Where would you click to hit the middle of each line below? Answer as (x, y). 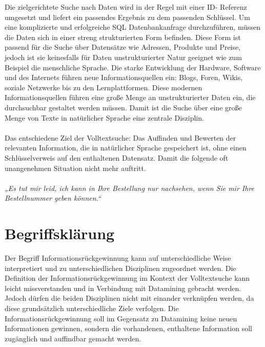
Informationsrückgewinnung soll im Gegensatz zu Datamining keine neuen (121, 318)
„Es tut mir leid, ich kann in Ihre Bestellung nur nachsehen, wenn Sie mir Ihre (130, 188)
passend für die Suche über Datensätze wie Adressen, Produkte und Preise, (123, 47)
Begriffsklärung (60, 233)
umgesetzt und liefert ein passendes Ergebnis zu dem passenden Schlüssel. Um (127, 17)
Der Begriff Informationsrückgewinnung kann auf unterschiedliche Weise (118, 258)
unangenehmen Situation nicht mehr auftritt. (75, 168)
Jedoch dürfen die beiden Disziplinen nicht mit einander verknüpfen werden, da (129, 298)
